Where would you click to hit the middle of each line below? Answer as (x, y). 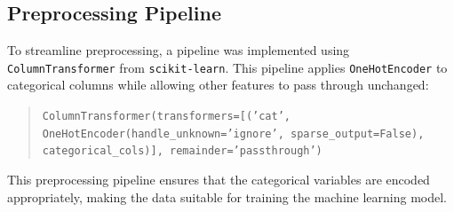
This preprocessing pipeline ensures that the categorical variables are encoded (219, 180)
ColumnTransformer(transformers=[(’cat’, (166, 117)
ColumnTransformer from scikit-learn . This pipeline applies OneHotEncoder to (227, 67)
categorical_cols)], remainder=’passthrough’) (182, 151)
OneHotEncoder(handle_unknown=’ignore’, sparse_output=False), (233, 133)
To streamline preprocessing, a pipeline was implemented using (179, 50)
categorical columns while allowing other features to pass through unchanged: (218, 85)
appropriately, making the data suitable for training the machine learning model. (227, 196)
